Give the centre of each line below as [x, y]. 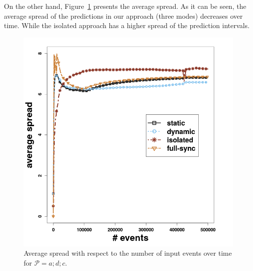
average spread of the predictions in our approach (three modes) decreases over [124, 16]
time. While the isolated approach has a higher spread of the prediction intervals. [127, 25]
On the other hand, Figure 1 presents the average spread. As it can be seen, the [125, 6]
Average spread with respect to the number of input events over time [128, 253]
